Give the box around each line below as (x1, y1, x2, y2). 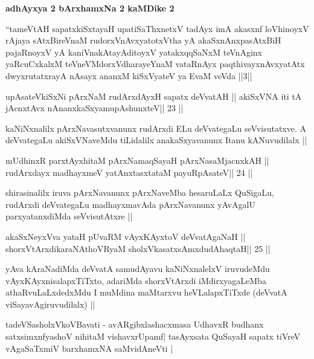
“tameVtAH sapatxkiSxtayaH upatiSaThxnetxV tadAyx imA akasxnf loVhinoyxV (5, 22, 309, 34)
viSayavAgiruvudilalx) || (5, 297, 95, 310)
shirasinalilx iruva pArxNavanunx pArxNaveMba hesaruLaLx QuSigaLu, (5, 186, 274, 199)
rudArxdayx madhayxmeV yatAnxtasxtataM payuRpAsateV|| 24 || (5, 166, 253, 178)
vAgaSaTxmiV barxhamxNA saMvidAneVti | (5, 341, 173, 354)
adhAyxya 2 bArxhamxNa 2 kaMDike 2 (5, 2, 175, 14)
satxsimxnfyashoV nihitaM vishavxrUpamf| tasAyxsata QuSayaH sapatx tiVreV (5, 330, 301, 343)
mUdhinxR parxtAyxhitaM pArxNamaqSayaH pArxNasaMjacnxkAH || (5, 154, 269, 166)
